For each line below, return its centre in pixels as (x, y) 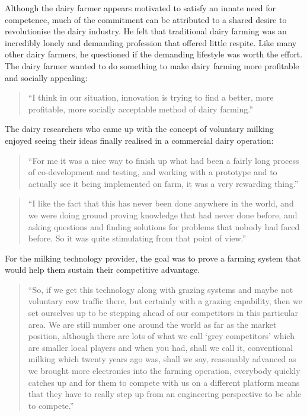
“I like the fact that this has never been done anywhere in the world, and (161, 203)
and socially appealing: (46, 77)
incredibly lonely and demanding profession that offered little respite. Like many (151, 42)
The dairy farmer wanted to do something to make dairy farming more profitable (152, 65)
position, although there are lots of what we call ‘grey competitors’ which (161, 336)
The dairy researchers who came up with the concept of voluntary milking (139, 129)
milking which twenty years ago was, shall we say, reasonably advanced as (162, 359)
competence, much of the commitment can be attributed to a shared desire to (146, 19)
